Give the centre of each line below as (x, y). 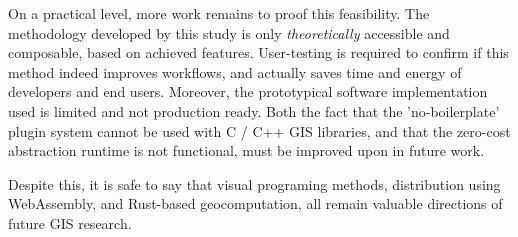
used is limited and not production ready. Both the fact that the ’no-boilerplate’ (254, 110)
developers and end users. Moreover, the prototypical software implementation (248, 91)
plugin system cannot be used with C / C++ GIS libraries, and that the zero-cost (259, 130)
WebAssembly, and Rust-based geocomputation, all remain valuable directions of (255, 203)
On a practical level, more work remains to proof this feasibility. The (219, 13)
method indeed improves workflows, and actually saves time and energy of (235, 71)
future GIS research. (70, 222)
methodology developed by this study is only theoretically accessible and (229, 32)
